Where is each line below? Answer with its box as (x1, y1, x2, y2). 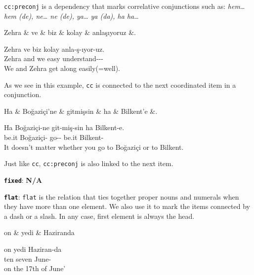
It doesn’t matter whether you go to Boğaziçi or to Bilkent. (4, 141, 184, 152)
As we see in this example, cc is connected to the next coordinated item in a (4, 79, 236, 90)
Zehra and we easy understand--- (4, 53, 103, 64)
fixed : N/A (4, 174, 42, 185)
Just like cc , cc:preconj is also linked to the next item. (4, 158, 173, 169)
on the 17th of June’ (4, 263, 66, 274)
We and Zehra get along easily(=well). (4, 63, 121, 73)
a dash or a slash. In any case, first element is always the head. (4, 210, 195, 221)
